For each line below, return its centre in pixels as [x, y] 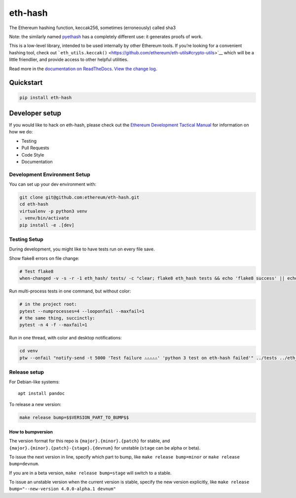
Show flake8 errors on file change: [44, 258]
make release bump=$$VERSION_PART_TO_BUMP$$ [74, 418]
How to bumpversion [31, 432]
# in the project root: [48, 304]
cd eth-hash [34, 204]
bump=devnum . [24, 464]
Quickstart [26, 83]
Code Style [33, 155]
